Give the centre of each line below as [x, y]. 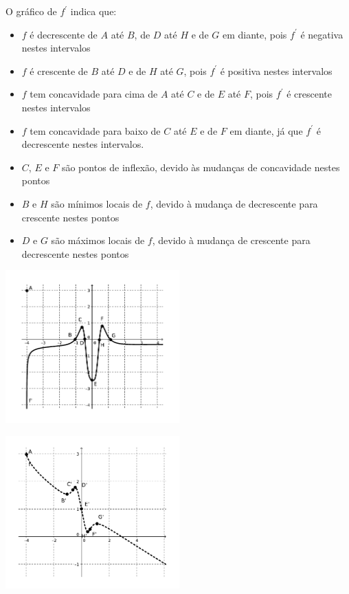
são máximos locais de [98, 240]
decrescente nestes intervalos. [83, 144]
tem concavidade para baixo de [95, 130]
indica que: [93, 11]
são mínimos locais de [97, 203]
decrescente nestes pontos [75, 253]
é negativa [322, 34]
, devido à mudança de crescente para [231, 240]
